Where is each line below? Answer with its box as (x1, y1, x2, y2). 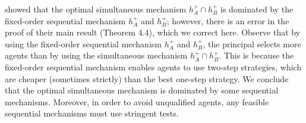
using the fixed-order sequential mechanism (5, 37, 162, 50)
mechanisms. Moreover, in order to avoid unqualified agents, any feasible (5, 95, 269, 108)
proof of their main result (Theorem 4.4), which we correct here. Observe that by (5, 26, 301, 38)
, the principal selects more (203, 37, 301, 50)
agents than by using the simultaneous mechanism (5, 49, 188, 61)
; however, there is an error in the (166, 14, 289, 27)
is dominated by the (220, 3, 294, 15)
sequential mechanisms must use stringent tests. (5, 107, 179, 119)
